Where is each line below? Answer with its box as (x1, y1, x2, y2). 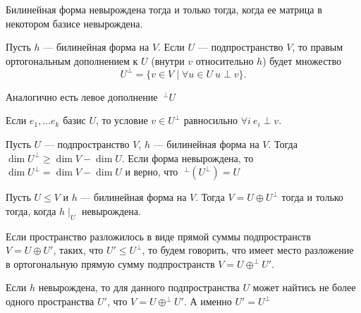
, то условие (95, 113, 148, 128)
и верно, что (125, 164, 178, 179)
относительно (195, 53, 254, 68)
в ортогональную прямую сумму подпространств (6, 256, 215, 271)
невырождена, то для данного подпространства (38, 280, 240, 295)
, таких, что (53, 243, 104, 257)
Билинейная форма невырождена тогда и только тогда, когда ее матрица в (6, 2, 322, 16)
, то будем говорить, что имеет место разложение (142, 243, 354, 257)
